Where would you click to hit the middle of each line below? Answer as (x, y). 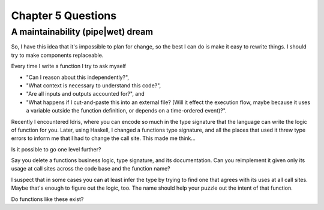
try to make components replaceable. (57, 55)
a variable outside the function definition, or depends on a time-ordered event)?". (127, 111)
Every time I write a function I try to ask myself (68, 66)
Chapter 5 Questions (64, 16)
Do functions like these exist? (47, 199)
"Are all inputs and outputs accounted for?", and (85, 94)
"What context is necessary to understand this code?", (94, 85)
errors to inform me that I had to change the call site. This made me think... (103, 138)
